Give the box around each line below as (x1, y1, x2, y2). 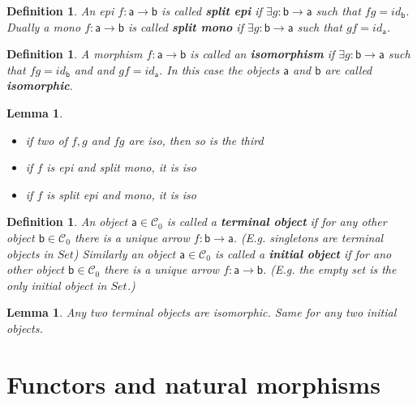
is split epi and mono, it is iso (46, 185, 196, 202)
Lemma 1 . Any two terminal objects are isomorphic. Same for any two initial (6, 304, 397, 321)
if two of (25, 131, 67, 148)
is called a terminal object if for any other (166, 213, 387, 230)
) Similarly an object (73, 245, 176, 262)
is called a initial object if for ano (214, 245, 392, 262)
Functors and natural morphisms (6, 367, 380, 400)
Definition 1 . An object (6, 213, 128, 230)
